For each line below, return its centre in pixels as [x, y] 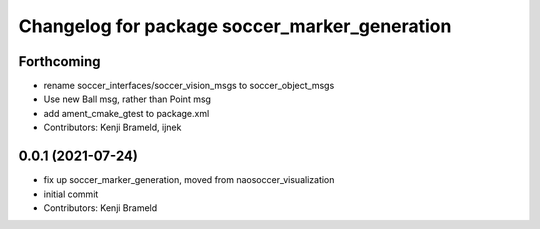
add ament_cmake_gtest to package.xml [126, 113]
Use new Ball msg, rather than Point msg [127, 99]
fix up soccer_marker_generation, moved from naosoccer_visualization [189, 180]
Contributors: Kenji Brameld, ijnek [112, 127]
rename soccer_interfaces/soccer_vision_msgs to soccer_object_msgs [189, 86]
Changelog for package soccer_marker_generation [235, 26]
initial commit [71, 194]
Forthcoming [59, 61]
